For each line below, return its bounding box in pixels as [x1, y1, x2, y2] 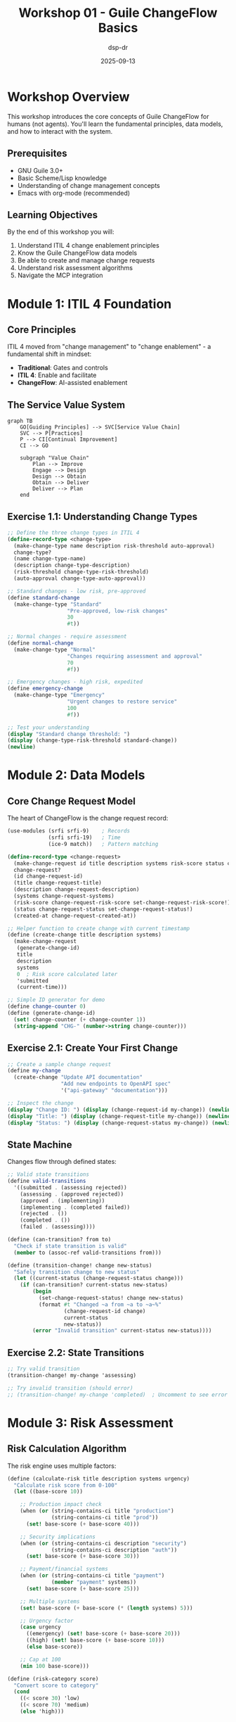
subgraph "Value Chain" [20, 455, 90, 462]
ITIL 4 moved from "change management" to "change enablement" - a [7, 343, 211, 351]
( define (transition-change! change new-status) [7, 1262, 152, 1269]
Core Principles [7, 324, 77, 336]
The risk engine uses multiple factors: [7, 1462, 117, 1470]
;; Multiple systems [20, 1597, 80, 1605]
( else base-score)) [25, 1643, 83, 1650]
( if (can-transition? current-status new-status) [20, 1281, 169, 1289]
